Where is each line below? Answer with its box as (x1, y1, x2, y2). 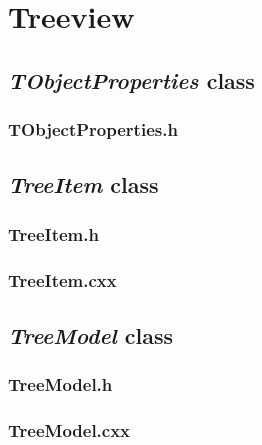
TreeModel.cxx (8, 418, 131, 443)
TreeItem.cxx (8, 267, 117, 292)
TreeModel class (8, 319, 174, 350)
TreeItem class (8, 169, 159, 200)
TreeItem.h (8, 221, 99, 246)
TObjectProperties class (8, 64, 255, 95)
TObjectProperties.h (8, 117, 178, 142)
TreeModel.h (8, 372, 113, 397)
